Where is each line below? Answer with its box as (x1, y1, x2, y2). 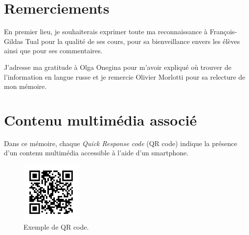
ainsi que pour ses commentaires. (4, 45, 103, 56)
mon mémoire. (4, 81, 47, 91)
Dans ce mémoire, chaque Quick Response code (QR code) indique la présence (4, 138, 237, 148)
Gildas (4, 36, 23, 46)
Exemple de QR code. (23, 221, 89, 232)
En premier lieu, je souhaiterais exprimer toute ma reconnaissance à (4, 26, 208, 37)
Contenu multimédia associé (4, 109, 197, 129)
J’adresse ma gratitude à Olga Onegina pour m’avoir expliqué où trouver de (4, 62, 231, 72)
